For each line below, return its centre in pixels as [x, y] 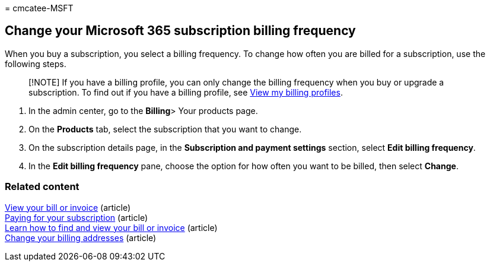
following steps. [36, 64]
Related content [42, 187]
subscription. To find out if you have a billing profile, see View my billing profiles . [186, 92]
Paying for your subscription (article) [77, 217]
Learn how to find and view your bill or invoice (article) [111, 227]
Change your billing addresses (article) [81, 237]
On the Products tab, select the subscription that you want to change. [165, 129]
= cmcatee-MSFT [39, 8]
